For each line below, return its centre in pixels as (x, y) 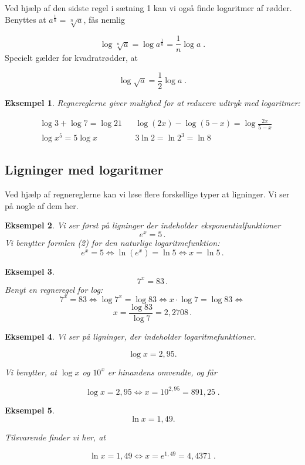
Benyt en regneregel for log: (54, 289)
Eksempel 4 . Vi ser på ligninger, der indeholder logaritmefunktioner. (131, 336)
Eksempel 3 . (30, 271)
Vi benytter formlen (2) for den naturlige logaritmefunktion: (112, 243)
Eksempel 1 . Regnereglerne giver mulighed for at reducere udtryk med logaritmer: (152, 103)
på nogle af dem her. (42, 205)
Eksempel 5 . (30, 410)
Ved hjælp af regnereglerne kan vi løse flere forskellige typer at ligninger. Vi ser (147, 194)
